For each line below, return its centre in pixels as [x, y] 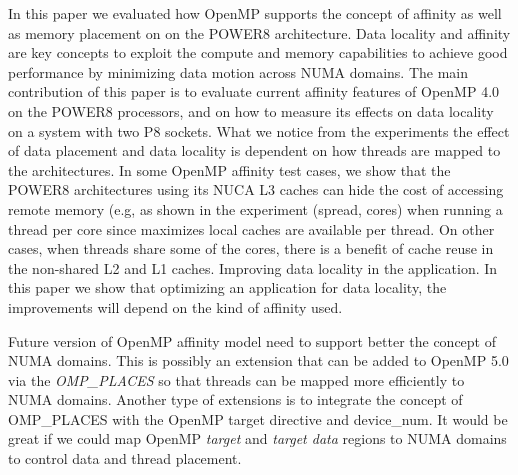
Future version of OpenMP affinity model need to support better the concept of [252, 340]
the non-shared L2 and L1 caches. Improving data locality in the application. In [253, 267]
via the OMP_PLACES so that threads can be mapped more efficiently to [236, 379]
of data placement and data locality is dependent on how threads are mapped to [254, 150]
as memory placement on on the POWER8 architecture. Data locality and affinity [259, 32]
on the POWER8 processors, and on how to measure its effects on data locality [251, 110]
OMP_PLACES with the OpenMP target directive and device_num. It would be [258, 418]
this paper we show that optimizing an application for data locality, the [227, 287]
